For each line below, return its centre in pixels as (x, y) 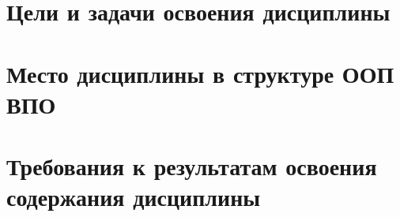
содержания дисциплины (134, 197)
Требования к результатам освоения (192, 166)
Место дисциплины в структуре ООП (200, 73)
